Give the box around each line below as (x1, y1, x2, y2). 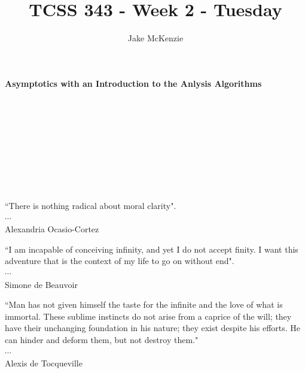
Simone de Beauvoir (5, 278, 78, 290)
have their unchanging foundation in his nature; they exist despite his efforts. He (5, 322, 301, 334)
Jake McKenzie (127, 32, 184, 44)
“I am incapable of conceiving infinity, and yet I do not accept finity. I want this (5, 242, 298, 255)
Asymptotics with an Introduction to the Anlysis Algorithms (5, 77, 262, 89)
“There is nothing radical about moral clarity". (5, 199, 176, 212)
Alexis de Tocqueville (5, 357, 83, 369)
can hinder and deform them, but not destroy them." (5, 333, 199, 345)
